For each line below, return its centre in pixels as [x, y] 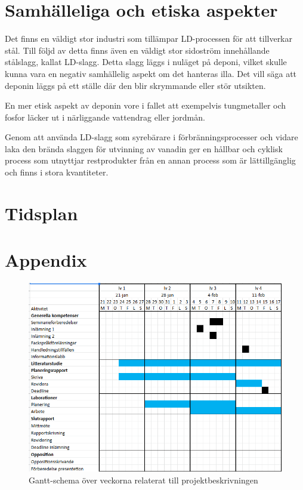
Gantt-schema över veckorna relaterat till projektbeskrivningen [143, 480]
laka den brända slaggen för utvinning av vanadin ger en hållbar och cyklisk [144, 148]
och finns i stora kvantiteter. [57, 172]
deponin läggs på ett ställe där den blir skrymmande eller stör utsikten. [135, 85]
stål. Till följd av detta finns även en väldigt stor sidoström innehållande [137, 50]
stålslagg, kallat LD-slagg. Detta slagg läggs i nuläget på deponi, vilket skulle [146, 62]
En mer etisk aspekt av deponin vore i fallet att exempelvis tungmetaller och [146, 105]
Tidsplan [41, 213]
